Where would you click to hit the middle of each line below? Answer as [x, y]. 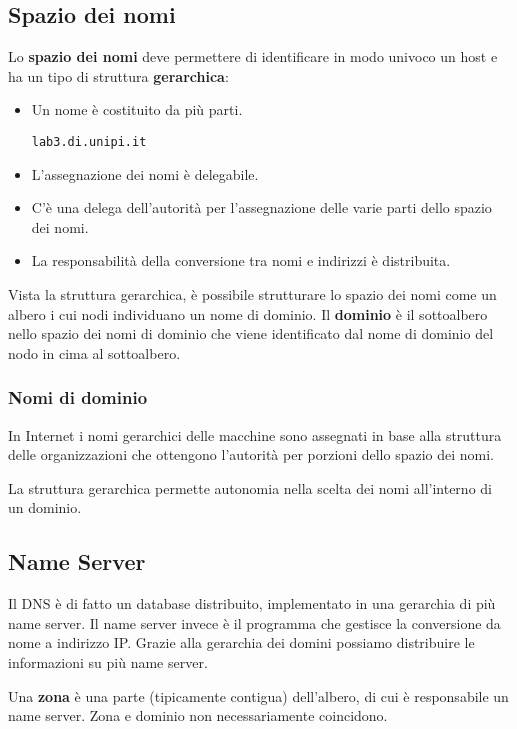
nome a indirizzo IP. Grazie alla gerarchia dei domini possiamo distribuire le [241, 642]
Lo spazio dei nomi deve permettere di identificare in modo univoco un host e [253, 56]
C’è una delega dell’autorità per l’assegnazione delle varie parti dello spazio [261, 207]
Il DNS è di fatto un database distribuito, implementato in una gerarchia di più [252, 603]
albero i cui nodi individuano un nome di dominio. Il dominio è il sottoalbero [248, 313]
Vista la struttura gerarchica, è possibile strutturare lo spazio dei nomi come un [252, 294]
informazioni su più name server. [108, 661]
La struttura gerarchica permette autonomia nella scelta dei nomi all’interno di [250, 487]
